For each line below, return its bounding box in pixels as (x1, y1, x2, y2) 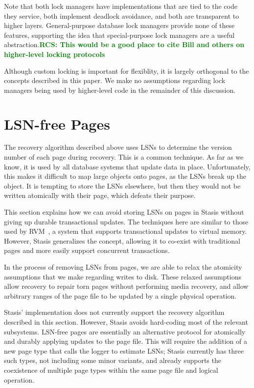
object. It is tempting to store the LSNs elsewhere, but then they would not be (4, 180, 241, 191)
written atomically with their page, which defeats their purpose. (4, 190, 196, 200)
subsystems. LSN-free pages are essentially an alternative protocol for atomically (4, 326, 246, 336)
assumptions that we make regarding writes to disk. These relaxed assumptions (4, 271, 241, 281)
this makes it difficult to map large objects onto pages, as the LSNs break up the (4, 171, 246, 181)
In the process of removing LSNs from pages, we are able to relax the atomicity (4, 262, 242, 272)
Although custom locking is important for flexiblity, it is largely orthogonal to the (4, 65, 249, 76)
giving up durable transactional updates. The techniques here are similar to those (4, 216, 249, 226)
